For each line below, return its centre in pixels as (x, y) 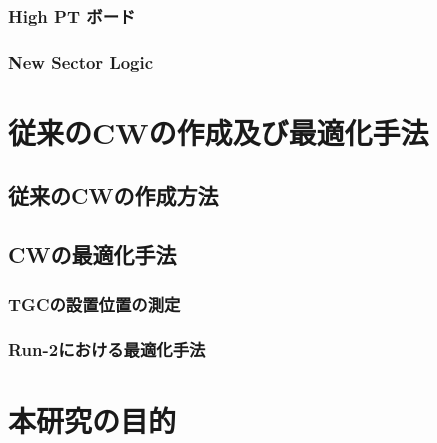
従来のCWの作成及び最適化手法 (218, 131)
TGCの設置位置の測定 (94, 303)
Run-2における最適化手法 (107, 349)
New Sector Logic (81, 61)
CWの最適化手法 (92, 254)
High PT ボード (72, 15)
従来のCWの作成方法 (113, 195)
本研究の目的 (92, 419)
